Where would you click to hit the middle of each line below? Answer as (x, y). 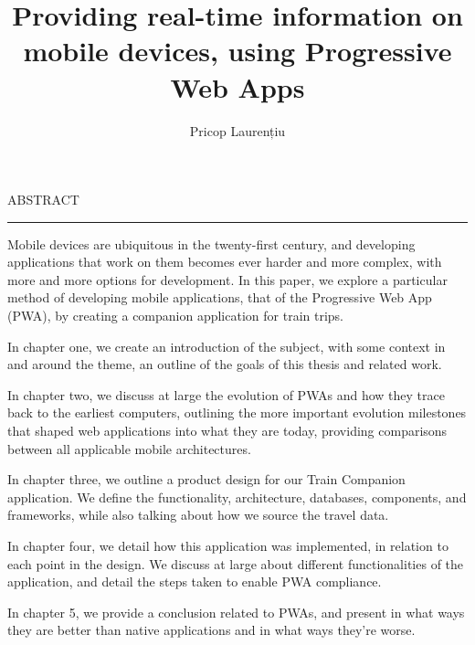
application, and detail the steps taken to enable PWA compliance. (195, 582)
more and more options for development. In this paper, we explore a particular (227, 279)
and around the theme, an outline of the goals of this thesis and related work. (225, 364)
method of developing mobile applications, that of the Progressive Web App (220, 297)
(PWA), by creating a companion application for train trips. (175, 316)
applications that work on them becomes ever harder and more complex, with (225, 262)
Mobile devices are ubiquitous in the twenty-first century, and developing (211, 243)
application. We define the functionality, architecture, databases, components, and (237, 497)
